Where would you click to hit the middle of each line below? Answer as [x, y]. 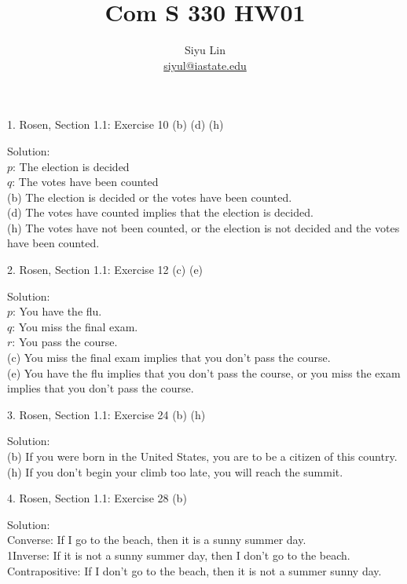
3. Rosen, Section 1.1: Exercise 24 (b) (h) [106, 414]
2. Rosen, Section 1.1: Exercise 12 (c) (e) [105, 270]
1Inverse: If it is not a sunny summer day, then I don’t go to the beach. [179, 555]
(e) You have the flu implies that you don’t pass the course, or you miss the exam [204, 372]
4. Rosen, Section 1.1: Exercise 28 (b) [97, 498]
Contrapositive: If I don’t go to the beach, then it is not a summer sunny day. [194, 570]
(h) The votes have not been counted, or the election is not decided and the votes [203, 227]
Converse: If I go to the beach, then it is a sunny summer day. [157, 540]
